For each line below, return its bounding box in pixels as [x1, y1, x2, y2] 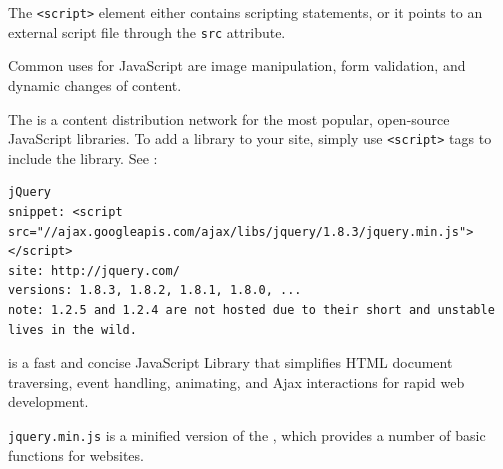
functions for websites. [8, 444, 144, 465]
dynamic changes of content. [8, 74, 182, 95]
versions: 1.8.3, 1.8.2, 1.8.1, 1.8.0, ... [8, 283, 302, 298]
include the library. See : [8, 147, 158, 168]
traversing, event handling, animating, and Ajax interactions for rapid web [8, 371, 465, 392]
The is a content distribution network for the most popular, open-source [8, 108, 450, 129]
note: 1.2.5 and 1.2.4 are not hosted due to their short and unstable [8, 302, 495, 317]
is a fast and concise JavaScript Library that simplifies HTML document [8, 352, 453, 373]
